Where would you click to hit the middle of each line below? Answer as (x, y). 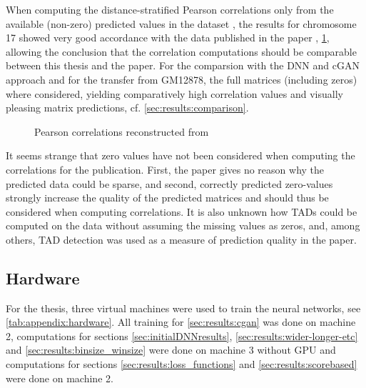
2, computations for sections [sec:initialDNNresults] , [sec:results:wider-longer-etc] (182, 335)
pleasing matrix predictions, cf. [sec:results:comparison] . (127, 108)
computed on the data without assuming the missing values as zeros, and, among (183, 225)
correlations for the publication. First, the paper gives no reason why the (165, 169)
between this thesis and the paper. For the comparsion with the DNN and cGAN (183, 65)
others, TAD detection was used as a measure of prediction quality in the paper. (181, 239)
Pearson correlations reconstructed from (122, 131)
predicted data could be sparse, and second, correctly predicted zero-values (169, 183)
